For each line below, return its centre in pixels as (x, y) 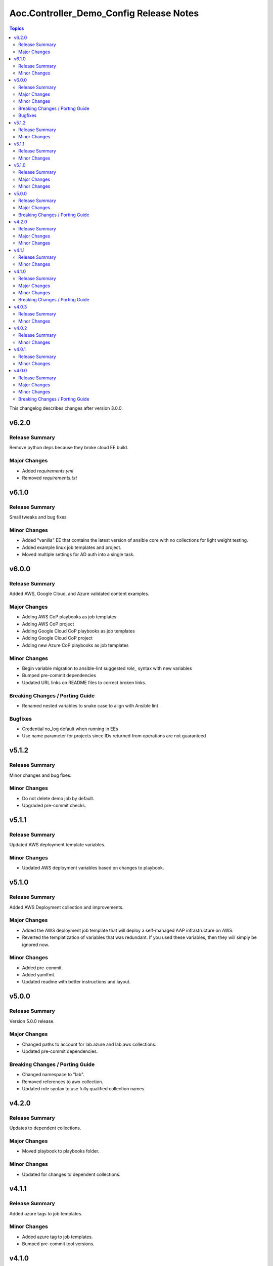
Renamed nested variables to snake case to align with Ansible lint (90, 705)
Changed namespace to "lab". (53, 1075)
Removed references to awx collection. (63, 1082)
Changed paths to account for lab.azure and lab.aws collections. (89, 1044)
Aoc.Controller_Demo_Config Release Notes (104, 13)
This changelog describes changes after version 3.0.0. (66, 408)
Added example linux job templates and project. (72, 547)
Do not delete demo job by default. (58, 798)
